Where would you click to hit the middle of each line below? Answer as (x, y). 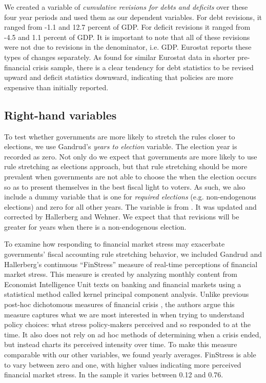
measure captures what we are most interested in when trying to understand (124, 314)
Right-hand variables (60, 115)
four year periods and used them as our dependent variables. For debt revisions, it (133, 17)
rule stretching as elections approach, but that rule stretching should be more (126, 166)
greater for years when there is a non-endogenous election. (95, 226)
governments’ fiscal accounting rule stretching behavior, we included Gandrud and (133, 254)
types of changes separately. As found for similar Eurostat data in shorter (120, 57)
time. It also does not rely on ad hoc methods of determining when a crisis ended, (133, 334)
